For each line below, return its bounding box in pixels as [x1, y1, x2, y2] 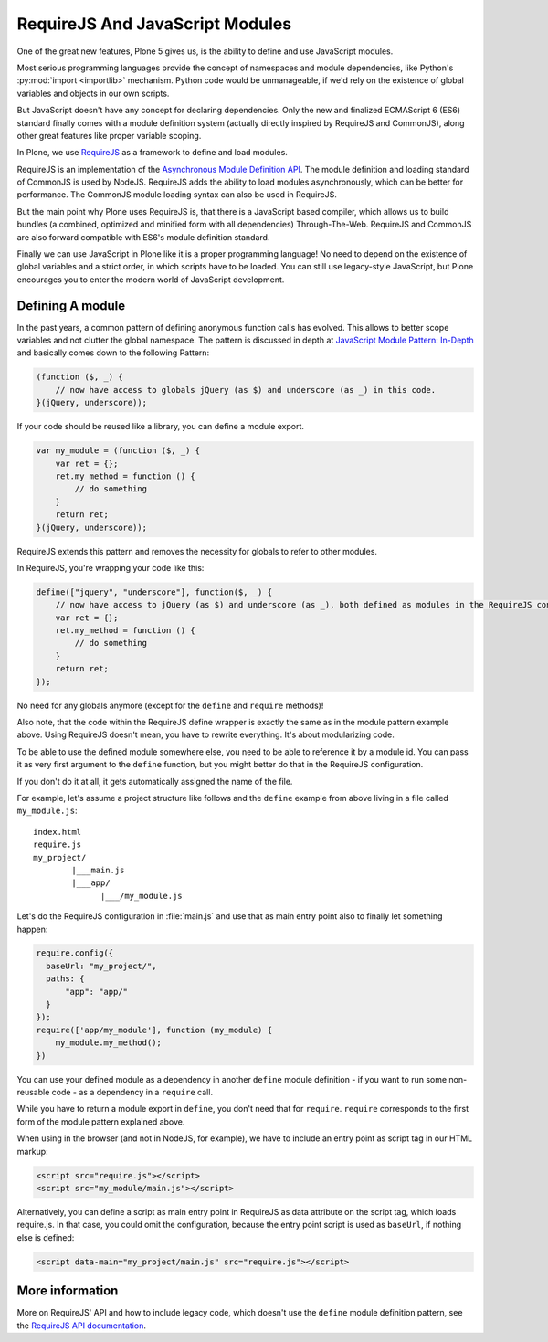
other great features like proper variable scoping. [16, 130, 202, 141]
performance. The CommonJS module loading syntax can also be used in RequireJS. [16, 189, 337, 200]
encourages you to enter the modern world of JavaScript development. [16, 274, 285, 285]
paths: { [46, 974, 85, 984]
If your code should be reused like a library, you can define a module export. [16, 421, 305, 432]
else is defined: [16, 1231, 75, 1242]
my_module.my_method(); [55, 1038, 162, 1048]
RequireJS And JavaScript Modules [16, 14, 292, 34]
